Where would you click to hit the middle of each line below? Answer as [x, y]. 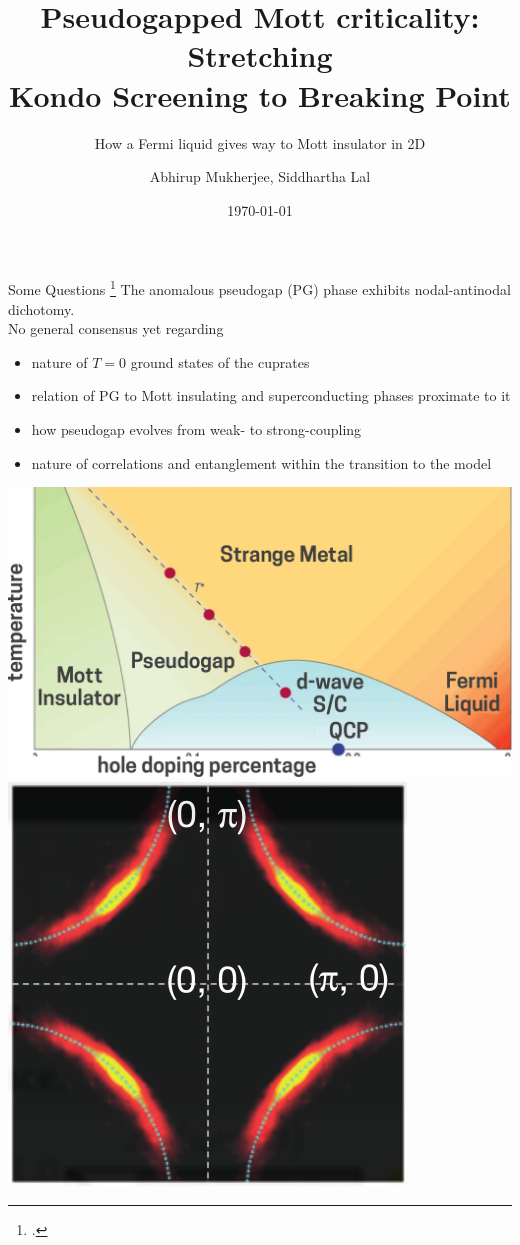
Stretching [260, 55]
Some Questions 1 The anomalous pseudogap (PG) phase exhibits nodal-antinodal [259, 287]
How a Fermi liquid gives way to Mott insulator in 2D [260, 142]
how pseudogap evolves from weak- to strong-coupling [196, 428]
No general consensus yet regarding [116, 328]
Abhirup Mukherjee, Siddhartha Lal [260, 176]
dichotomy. [41, 308]
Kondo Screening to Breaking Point [260, 94]
